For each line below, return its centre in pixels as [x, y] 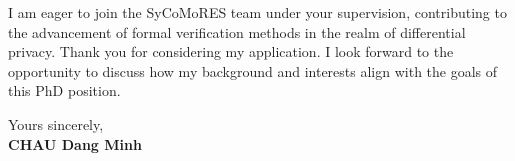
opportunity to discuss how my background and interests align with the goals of [253, 70]
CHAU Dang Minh [75, 143]
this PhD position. [64, 90]
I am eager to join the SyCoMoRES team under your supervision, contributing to [257, 12]
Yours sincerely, [56, 123]
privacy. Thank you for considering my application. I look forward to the [231, 51]
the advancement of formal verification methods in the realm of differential [237, 31]
